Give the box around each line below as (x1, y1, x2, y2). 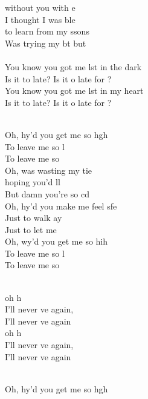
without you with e (5, 1, 76, 13)
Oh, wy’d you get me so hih (5, 235, 108, 248)
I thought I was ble (5, 13, 76, 25)
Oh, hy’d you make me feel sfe (5, 199, 117, 212)
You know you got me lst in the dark (5, 60, 142, 73)
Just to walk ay (5, 211, 62, 224)
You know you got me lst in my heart (5, 84, 144, 97)
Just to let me (5, 223, 57, 236)
